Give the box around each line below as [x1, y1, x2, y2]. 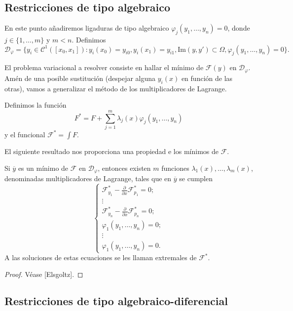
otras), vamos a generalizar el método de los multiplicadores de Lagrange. [4, 83, 227, 93]
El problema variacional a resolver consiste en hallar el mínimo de [4, 62, 204, 73]
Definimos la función [4, 100, 67, 110]
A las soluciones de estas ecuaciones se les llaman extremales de [4, 252, 197, 263]
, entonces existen [98, 162, 151, 173]
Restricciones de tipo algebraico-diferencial [4, 293, 228, 308]
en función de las [181, 73, 233, 83]
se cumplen [179, 173, 213, 183]
